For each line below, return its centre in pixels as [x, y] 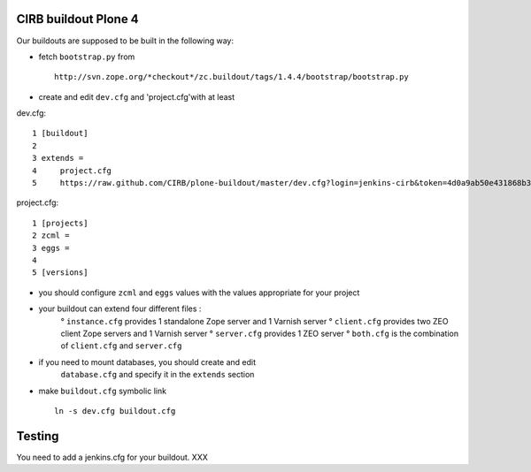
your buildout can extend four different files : [120, 308]
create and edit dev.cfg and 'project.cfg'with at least [137, 96]
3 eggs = [51, 248]
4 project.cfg [72, 171]
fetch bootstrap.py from [87, 57]
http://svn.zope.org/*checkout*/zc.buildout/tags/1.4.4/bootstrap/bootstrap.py [231, 77]
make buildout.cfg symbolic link [103, 391]
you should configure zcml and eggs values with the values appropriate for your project [199, 293]
